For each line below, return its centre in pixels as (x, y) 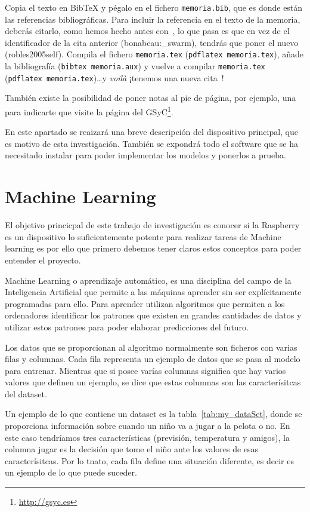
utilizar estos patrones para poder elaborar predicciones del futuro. (127, 326)
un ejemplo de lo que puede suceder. (71, 472)
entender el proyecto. (43, 260)
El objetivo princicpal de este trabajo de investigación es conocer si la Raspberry (152, 225)
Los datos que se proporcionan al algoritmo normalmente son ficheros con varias (151, 347)
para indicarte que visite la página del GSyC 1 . (89, 111)
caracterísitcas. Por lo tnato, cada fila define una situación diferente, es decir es (149, 460)
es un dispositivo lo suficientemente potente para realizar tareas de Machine (143, 236)
